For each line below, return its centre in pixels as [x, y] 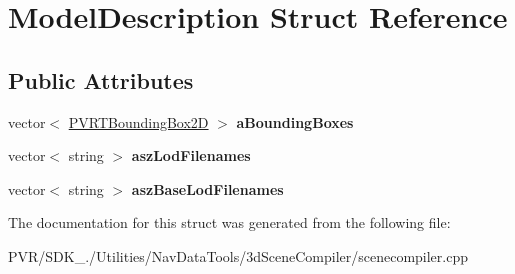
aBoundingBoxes [295, 121]
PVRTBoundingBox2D [138, 121]
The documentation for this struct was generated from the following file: [229, 222]
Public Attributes [101, 79]
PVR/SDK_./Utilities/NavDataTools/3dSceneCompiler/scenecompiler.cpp [238, 255]
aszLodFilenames [191, 155]
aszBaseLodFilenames [207, 188]
